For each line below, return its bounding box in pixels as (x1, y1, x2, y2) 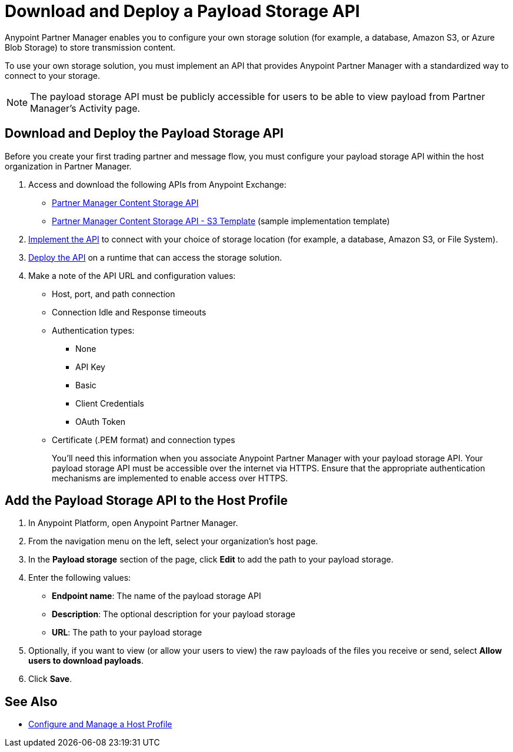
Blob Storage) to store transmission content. (5, 42, 176, 52)
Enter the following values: (28, 573, 131, 583)
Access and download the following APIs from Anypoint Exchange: (28, 179, 287, 189)
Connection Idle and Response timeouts (52, 307, 206, 317)
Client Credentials (75, 398, 145, 408)
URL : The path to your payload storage (52, 627, 202, 638)
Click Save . (28, 674, 72, 684)
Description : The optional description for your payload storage (52, 609, 295, 620)
